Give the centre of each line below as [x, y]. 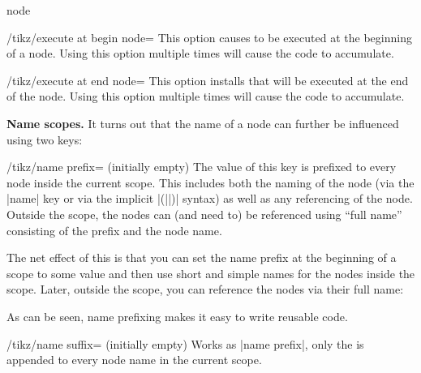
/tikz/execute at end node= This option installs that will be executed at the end [208, 80]
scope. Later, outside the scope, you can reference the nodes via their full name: [205, 289]
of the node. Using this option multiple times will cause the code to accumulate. [206, 96]
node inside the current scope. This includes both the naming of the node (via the [210, 182]
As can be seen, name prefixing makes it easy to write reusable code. [177, 316]
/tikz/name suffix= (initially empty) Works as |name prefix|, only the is [185, 343]
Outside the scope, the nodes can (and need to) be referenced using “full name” [204, 214]
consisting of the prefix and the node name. [114, 230]
